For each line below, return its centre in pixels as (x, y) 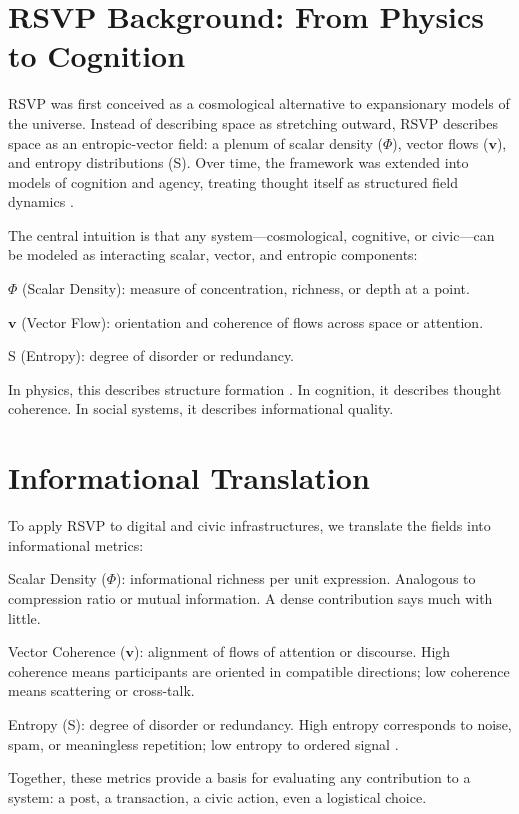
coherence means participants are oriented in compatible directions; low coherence (259, 670)
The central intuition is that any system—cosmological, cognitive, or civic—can (251, 234)
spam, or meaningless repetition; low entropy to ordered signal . (203, 743)
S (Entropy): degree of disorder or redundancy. (151, 355)
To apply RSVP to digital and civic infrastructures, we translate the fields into (249, 525)
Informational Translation (189, 477)
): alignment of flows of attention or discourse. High (292, 651)
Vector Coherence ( (67, 651)
